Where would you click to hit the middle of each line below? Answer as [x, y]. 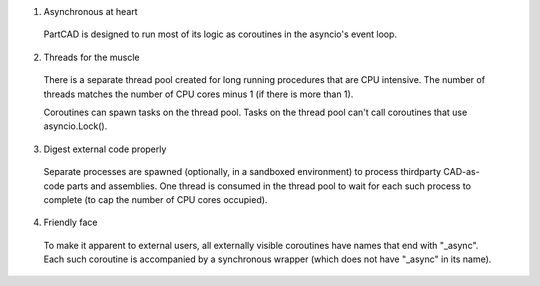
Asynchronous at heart [91, 11]
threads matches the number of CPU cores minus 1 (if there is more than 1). [198, 94]
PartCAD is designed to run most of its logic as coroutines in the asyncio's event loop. [220, 34]
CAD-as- [461, 172]
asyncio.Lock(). [75, 126]
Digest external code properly [105, 149]
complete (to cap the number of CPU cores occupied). [155, 199]
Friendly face [70, 222]
